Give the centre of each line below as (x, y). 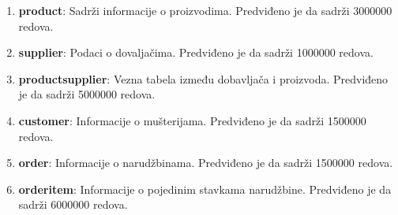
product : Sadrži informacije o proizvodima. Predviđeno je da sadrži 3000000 (205, 10)
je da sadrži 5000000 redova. (87, 94)
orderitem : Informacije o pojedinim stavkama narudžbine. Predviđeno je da (205, 189)
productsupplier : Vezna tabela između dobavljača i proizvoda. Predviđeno (203, 78)
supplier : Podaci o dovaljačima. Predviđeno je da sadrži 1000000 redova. (196, 52)
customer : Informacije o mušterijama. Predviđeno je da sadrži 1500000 (192, 120)
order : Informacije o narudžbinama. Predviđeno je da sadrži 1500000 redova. (206, 163)
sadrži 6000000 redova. (73, 204)
